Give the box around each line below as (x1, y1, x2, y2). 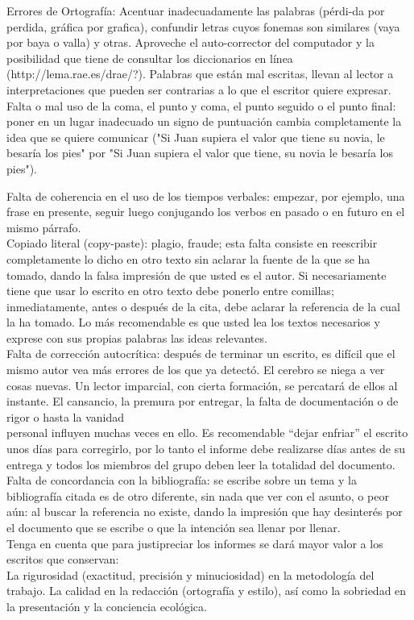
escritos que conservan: (6, 551, 119, 568)
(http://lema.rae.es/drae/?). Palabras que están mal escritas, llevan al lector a (6, 65, 394, 82)
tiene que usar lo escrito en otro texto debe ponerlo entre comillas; (6, 282, 334, 299)
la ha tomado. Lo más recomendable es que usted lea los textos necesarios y (6, 314, 380, 331)
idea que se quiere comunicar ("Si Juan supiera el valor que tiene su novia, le (6, 128, 385, 145)
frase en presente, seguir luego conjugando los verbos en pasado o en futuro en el (6, 203, 405, 220)
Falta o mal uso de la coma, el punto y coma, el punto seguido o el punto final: (6, 97, 396, 114)
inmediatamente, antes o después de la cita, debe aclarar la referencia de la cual (6, 298, 400, 314)
